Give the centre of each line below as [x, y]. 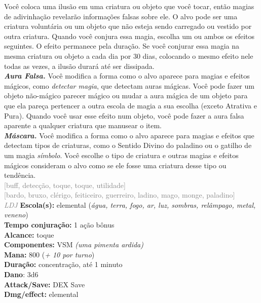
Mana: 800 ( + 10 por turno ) [49, 254]
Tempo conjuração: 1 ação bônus [59, 225]
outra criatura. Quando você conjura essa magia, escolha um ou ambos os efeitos [129, 36]
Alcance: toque [29, 234]
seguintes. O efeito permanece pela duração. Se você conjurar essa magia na [122, 46]
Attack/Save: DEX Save [45, 284]
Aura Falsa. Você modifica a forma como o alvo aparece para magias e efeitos [127, 76]
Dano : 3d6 [21, 274]
